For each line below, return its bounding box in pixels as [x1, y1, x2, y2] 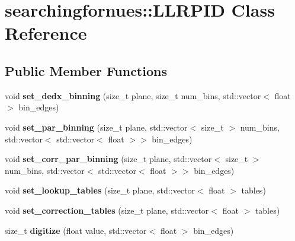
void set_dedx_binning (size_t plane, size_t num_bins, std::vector [5, 89, 261, 102]
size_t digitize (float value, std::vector [5, 224, 147, 236]
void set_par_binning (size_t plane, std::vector [5, 120, 188, 133]
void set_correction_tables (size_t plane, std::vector [5, 204, 209, 216]
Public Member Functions [5, 61, 167, 80]
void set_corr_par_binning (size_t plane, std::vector [5, 153, 212, 165]
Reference [5, 21, 87, 45]
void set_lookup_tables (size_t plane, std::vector [5, 184, 195, 196]
